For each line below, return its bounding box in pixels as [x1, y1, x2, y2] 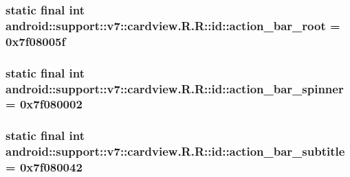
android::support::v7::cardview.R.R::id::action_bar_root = [6, 16, 340, 34]
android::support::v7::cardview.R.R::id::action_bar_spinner [6, 80, 344, 97]
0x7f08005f [6, 32, 66, 49]
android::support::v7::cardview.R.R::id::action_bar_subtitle [6, 143, 345, 160]
